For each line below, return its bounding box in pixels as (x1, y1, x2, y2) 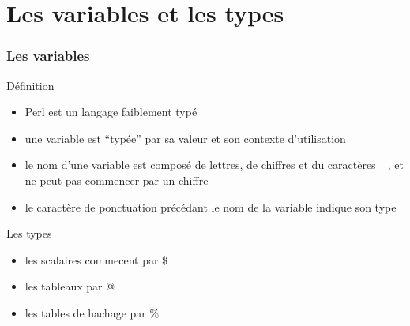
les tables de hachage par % (24, 304, 160, 320)
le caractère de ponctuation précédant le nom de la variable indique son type (24, 198, 397, 215)
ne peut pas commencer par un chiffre (24, 171, 209, 188)
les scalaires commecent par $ (24, 251, 168, 268)
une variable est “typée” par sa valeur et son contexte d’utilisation (24, 129, 346, 146)
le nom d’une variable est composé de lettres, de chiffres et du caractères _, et (24, 156, 404, 173)
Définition (6, 77, 55, 93)
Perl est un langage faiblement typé (24, 103, 197, 120)
